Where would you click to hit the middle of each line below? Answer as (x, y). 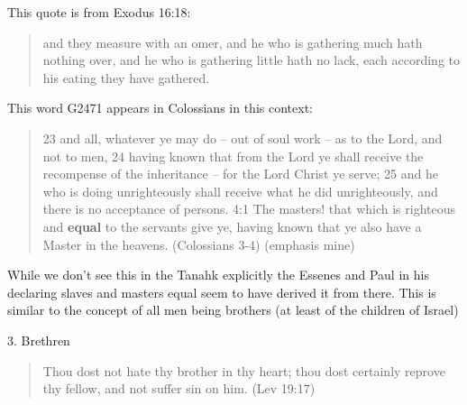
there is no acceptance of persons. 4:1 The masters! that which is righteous (249, 209)
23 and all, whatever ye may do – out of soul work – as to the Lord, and (243, 138)
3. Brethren (39, 340)
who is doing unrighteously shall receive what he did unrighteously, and (240, 191)
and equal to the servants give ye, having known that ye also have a (232, 226)
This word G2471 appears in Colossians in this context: (160, 108)
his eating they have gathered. (126, 77)
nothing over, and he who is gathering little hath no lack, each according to (252, 60)
